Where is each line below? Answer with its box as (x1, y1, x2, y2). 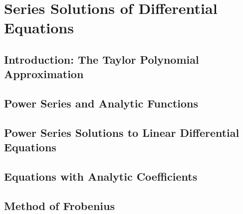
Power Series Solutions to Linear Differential (4, 124, 240, 140)
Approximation (4, 66, 84, 82)
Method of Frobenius (4, 198, 115, 213)
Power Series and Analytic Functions (4, 96, 199, 111)
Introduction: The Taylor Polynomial (4, 51, 199, 67)
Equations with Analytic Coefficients (4, 169, 198, 184)
